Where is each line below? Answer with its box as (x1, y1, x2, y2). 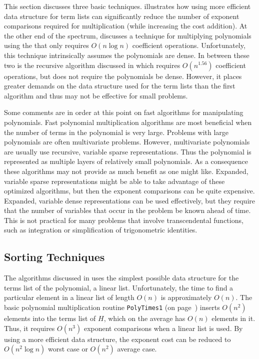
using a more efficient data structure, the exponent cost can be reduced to (4, 333, 231, 344)
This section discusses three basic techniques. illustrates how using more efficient (4, 1, 251, 11)
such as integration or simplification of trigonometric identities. (4, 224, 197, 235)
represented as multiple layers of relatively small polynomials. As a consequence (4, 156, 248, 166)
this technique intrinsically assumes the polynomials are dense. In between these (4, 49, 249, 60)
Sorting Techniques (4, 249, 105, 264)
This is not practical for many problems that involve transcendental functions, (4, 214, 243, 225)
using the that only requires (4, 40, 89, 50)
